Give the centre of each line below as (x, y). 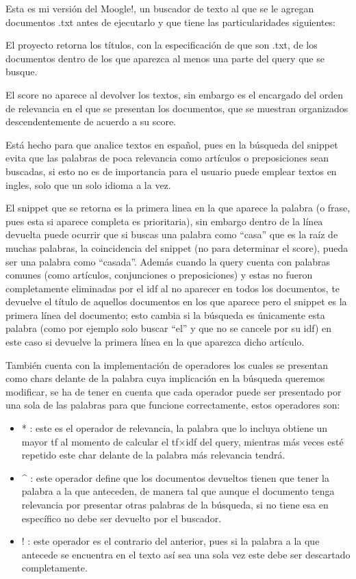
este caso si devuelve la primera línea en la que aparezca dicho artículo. (155, 342)
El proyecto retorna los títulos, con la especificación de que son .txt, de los (162, 45)
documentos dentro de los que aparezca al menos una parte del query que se (165, 58)
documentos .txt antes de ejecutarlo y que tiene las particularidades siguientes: (171, 22)
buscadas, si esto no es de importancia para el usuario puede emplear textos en (171, 171)
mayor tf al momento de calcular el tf (100, 441)
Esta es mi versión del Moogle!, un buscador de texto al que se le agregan (160, 8)
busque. (22, 72)
